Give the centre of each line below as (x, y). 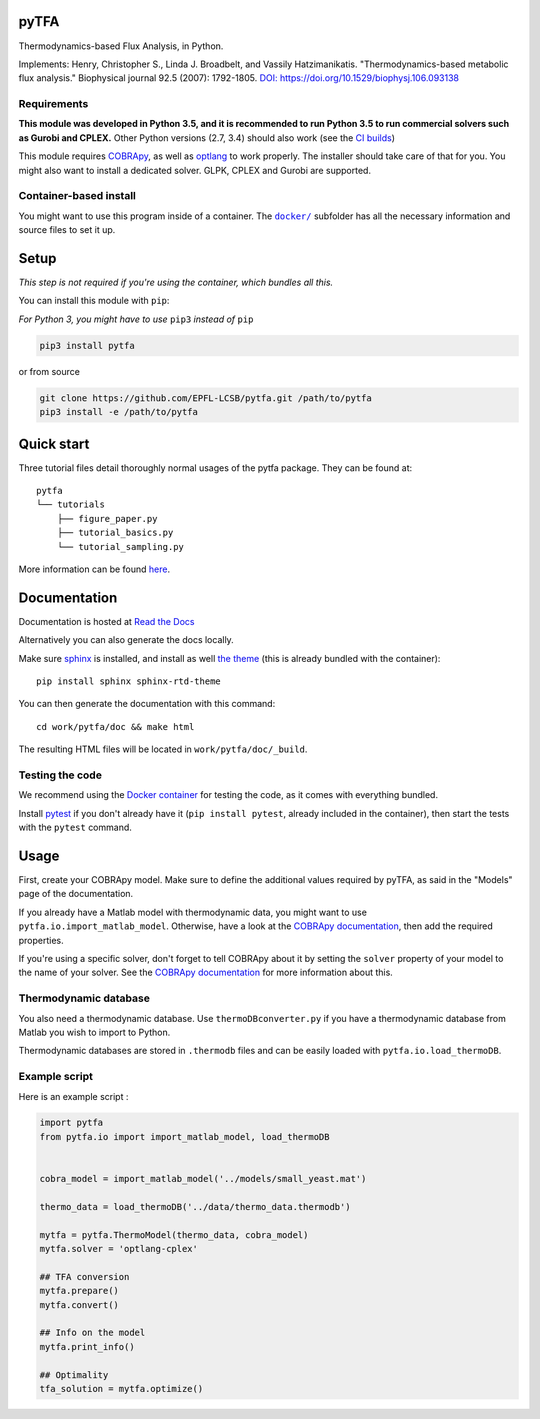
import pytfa (71, 1123)
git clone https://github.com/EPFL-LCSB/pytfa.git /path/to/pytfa (205, 398)
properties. (41, 940)
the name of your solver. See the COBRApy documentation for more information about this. (206, 972)
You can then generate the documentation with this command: (147, 704)
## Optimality (74, 1374)
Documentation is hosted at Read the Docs (106, 621)
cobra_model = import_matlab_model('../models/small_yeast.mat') (203, 1179)
